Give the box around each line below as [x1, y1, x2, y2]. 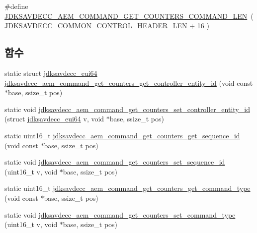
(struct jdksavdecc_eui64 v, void [4, 114, 104, 124]
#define [4, 1, 28, 11]
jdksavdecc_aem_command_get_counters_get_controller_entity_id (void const [4, 77, 253, 88]
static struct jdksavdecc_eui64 [4, 67, 97, 78]
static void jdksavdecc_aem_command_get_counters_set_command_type [4, 209, 236, 220]
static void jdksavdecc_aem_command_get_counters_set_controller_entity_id [4, 104, 250, 114]
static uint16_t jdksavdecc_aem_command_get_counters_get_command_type [4, 183, 251, 193]
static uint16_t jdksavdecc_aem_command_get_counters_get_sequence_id [4, 130, 240, 140]
